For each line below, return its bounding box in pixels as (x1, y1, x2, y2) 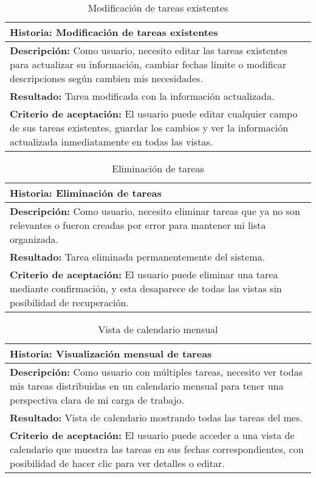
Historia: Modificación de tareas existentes (10, 25, 218, 39)
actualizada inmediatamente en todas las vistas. (10, 135, 213, 149)
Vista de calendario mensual (98, 322, 218, 336)
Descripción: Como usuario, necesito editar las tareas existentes (10, 43, 288, 57)
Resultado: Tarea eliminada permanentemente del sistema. (10, 250, 265, 264)
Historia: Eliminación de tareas (10, 186, 162, 200)
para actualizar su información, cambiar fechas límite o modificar (10, 57, 287, 71)
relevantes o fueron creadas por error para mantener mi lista (10, 218, 266, 232)
